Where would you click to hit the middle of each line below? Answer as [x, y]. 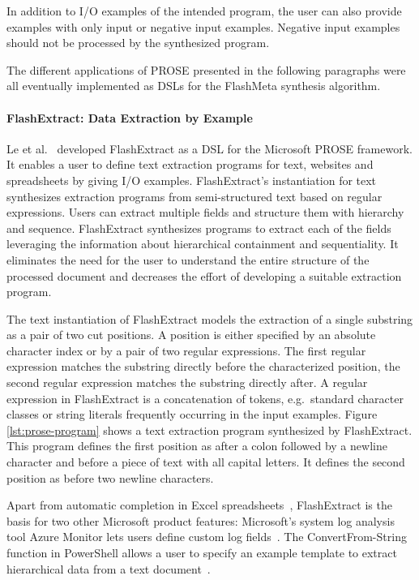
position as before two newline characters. [110, 477]
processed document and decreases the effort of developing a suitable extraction [204, 275]
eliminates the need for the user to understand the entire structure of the [188, 259]
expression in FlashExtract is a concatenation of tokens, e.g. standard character [205, 398]
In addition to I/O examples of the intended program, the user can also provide [204, 11]
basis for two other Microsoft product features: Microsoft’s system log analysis [201, 520]
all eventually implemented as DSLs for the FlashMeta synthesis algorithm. [194, 86]
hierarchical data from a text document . [109, 568]
